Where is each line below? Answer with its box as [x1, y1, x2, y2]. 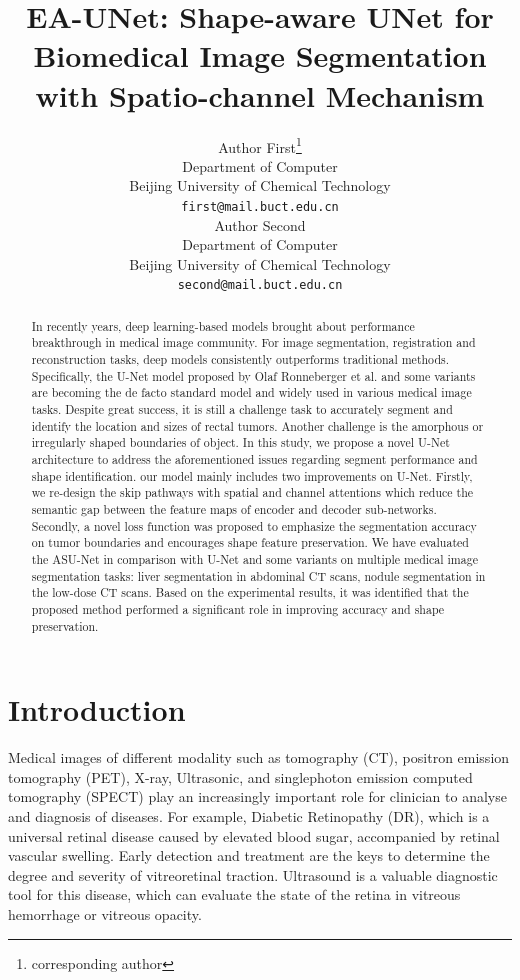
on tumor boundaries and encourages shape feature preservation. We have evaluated [31, 534, 469, 551]
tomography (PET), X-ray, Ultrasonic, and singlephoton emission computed [8, 766, 473, 787]
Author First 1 [218, 133, 302, 157]
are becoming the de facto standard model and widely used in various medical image [31, 384, 472, 401]
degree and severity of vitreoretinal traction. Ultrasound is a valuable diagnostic [8, 864, 498, 885]
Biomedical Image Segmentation [33, 35, 487, 76]
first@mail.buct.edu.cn [181, 199, 339, 214]
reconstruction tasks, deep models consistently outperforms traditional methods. [31, 351, 450, 368]
